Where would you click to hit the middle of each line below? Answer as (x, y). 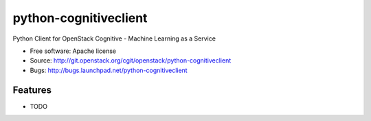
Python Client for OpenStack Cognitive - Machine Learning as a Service (114, 38)
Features (32, 90)
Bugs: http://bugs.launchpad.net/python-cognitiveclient (109, 70)
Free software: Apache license (73, 51)
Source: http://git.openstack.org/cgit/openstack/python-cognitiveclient (131, 60)
